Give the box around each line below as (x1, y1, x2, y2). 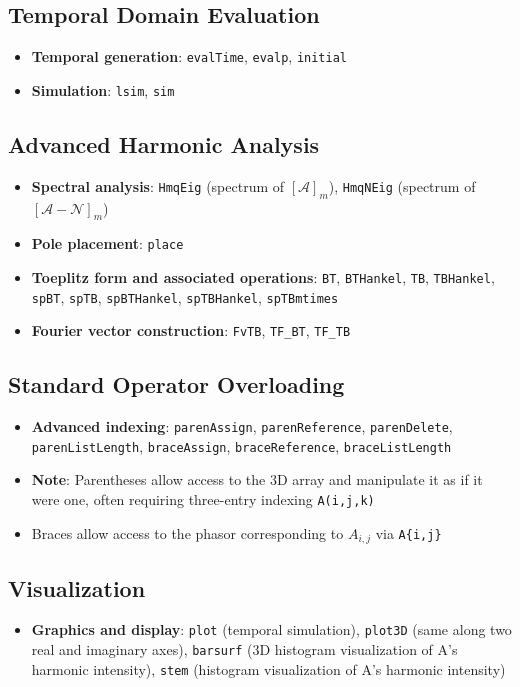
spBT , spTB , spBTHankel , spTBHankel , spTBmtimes (31, 286, 339, 307)
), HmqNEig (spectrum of (328, 175, 476, 196)
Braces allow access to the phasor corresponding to (31, 522, 344, 543)
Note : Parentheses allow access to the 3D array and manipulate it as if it (31, 469, 483, 490)
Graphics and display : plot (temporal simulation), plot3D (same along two (31, 619, 512, 640)
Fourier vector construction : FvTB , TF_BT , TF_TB (31, 320, 351, 341)
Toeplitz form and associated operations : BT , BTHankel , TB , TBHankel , (31, 266, 495, 287)
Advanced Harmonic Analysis (8, 128, 320, 159)
